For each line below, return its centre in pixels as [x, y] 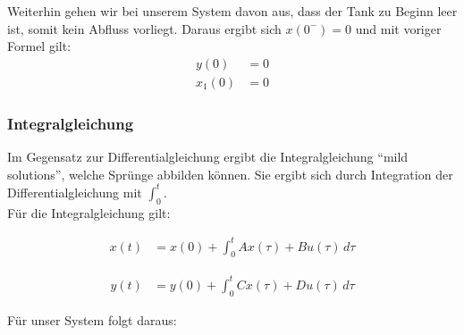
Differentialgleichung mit [75, 192]
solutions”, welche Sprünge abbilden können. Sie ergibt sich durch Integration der [230, 174]
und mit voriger [398, 28]
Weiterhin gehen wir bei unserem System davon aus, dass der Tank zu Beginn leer [232, 11]
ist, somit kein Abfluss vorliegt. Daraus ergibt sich [144, 28]
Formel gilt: [39, 46]
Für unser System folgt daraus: [92, 319]
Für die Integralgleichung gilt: [89, 212]
